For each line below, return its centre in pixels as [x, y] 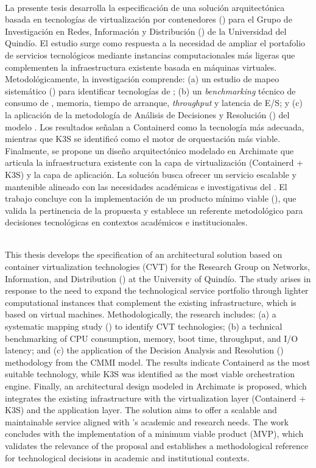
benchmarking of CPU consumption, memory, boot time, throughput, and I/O [152, 338]
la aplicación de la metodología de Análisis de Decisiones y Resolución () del [147, 114]
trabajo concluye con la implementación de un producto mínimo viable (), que [151, 198]
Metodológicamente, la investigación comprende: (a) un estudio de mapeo [142, 79]
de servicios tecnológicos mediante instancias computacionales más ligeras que [150, 55]
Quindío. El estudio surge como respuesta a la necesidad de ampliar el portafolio [155, 43]
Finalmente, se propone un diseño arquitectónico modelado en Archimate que [149, 150]
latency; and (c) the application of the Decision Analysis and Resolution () [144, 350]
